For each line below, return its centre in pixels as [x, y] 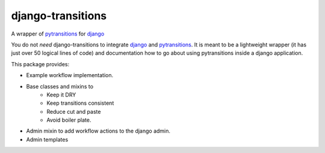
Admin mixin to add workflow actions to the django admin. [98, 131]
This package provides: [40, 64]
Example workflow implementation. [70, 75]
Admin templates [47, 139]
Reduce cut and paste [74, 111]
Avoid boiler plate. [69, 120]
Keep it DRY [61, 95]
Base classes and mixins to [60, 86]
